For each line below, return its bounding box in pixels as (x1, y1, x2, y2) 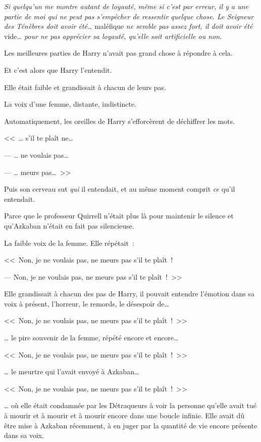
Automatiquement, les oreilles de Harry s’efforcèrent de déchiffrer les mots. (4, 115, 235, 126)
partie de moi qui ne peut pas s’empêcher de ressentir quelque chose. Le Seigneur (4, 11, 254, 21)
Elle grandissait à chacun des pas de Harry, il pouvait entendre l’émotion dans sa (4, 288, 254, 299)
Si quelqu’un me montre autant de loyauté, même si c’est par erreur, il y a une (4, 1, 249, 11)
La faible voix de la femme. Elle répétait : (4, 237, 134, 248)
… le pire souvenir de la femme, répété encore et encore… (4, 332, 179, 343)
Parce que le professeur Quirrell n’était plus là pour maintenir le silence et (4, 210, 234, 221)
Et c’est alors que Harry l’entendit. (4, 64, 112, 75)
